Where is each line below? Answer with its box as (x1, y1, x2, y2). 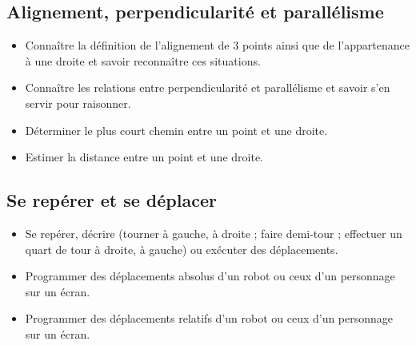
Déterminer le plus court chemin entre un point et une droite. (25, 121, 328, 138)
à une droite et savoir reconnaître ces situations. (25, 52, 261, 69)
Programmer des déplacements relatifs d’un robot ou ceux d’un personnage (25, 310, 394, 327)
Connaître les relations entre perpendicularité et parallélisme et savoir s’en (25, 79, 390, 96)
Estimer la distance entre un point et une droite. (25, 149, 263, 165)
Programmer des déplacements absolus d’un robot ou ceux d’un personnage (25, 268, 395, 284)
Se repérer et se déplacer (6, 188, 217, 212)
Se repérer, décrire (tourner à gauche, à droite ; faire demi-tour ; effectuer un (25, 224, 402, 241)
